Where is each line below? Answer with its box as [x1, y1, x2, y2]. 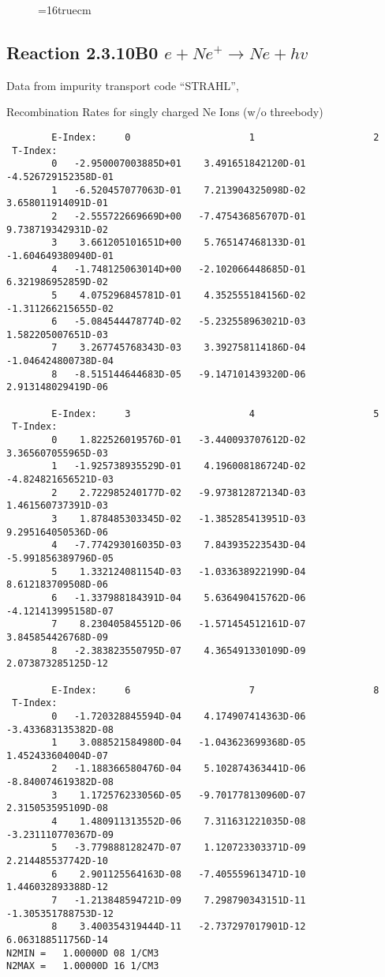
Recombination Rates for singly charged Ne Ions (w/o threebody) [6, 103, 323, 120]
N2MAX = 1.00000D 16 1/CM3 [6, 960, 159, 972]
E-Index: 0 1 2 [51, 131, 379, 143]
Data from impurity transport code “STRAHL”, [6, 77, 239, 93]
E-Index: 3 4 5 [51, 408, 379, 419]
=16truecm [38, 2, 92, 17]
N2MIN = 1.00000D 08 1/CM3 [6, 947, 159, 959]
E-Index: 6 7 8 [51, 684, 379, 696]
